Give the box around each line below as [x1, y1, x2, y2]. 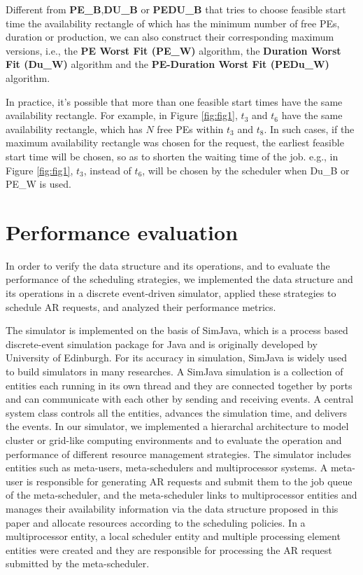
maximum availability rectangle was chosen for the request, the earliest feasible [6, 135, 344, 150]
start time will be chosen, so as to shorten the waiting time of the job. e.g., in [6, 148, 339, 163]
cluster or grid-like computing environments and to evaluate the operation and [6, 432, 342, 447]
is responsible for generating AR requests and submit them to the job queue [26, 473, 353, 488]
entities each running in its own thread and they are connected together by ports [6, 377, 353, 392]
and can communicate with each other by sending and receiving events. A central [6, 392, 354, 406]
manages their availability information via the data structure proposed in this [6, 501, 339, 515]
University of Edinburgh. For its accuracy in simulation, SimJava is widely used [6, 350, 348, 365]
